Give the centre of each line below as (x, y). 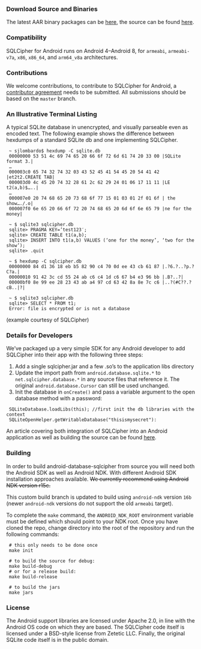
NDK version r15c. (28, 485)
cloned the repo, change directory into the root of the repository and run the (100, 528)
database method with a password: (58, 398)
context (16, 415)
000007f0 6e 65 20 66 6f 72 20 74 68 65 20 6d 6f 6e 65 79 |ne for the (100, 209)
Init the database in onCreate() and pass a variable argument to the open (105, 392)
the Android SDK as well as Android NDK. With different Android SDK (91, 472)
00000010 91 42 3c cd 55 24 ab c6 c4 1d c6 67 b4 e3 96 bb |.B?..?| (96, 277)
